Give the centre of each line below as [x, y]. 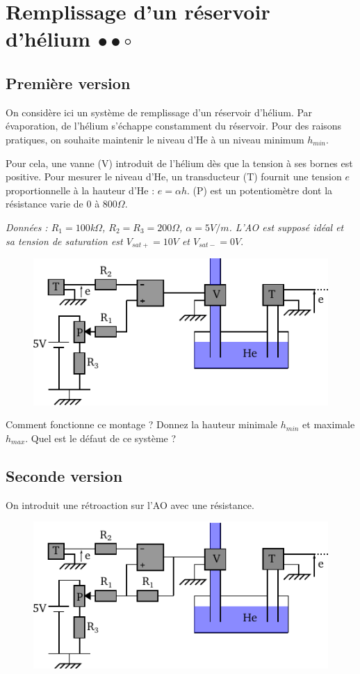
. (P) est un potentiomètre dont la [260, 190]
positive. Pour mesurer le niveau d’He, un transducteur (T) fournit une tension [174, 177]
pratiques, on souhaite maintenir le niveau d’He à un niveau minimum [155, 139]
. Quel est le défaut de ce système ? [101, 438]
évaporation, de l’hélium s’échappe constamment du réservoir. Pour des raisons [174, 126]
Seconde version [64, 475]
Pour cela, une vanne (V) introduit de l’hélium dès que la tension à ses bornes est [179, 163]
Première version [68, 83]
